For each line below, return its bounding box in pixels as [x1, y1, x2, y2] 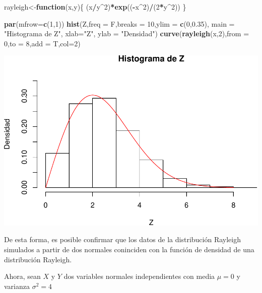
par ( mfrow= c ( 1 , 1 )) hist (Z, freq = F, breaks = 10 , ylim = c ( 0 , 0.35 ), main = [4, 18, 235, 29]
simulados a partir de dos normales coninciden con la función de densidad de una [4, 244, 254, 255]
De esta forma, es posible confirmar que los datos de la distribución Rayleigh [4, 234, 241, 245]
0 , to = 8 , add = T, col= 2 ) [4, 38, 81, 48]
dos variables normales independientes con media [63, 271, 215, 281]
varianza [4, 280, 30, 291]
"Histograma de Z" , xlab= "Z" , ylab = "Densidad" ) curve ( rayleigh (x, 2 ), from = [4, 28, 249, 39]
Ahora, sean [4, 271, 41, 281]
